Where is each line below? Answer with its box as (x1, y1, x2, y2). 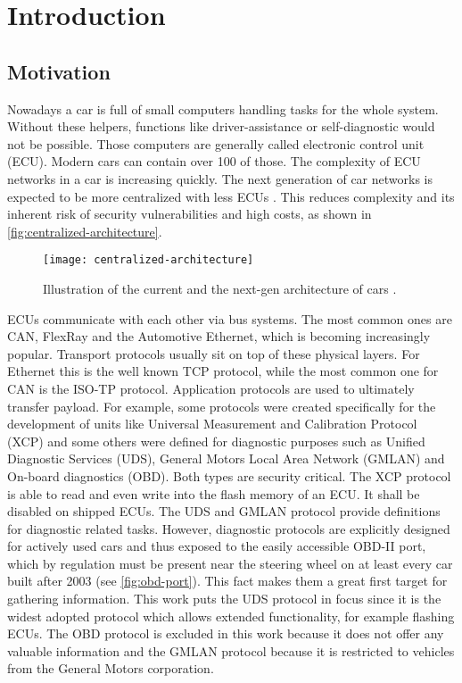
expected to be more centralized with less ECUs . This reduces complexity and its (7, 187, 455, 205)
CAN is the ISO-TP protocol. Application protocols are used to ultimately (7, 379, 415, 397)
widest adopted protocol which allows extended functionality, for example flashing (7, 606, 455, 625)
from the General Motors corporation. (7, 659, 214, 678)
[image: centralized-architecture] (43, 254, 254, 267)
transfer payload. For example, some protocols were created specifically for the (7, 396, 436, 415)
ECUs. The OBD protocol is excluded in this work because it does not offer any (7, 624, 444, 643)
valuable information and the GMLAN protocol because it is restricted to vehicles (7, 641, 455, 660)
